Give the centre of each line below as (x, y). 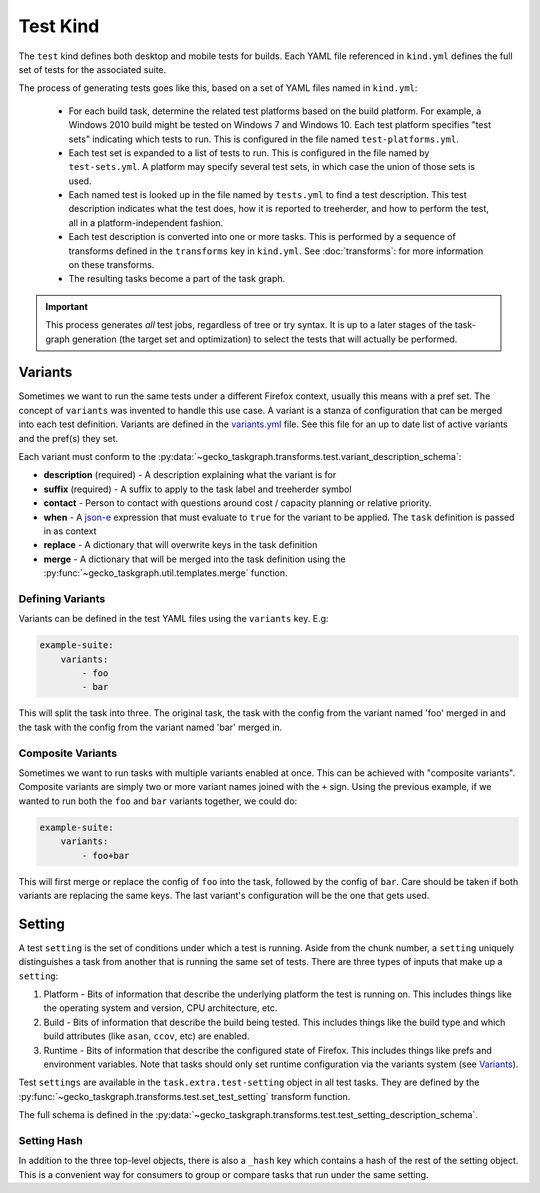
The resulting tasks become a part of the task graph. (177, 279)
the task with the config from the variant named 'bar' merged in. (150, 727)
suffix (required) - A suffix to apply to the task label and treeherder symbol (197, 489)
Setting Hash (51, 1140)
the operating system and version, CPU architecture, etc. (160, 1008)
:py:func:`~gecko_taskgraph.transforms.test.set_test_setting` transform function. (184, 1096)
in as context (70, 531)
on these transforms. (111, 265)
